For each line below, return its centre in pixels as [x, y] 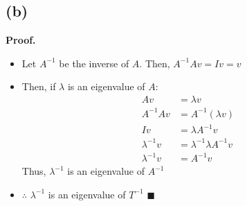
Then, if [39, 86]
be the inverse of [94, 63]
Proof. [21, 40]
